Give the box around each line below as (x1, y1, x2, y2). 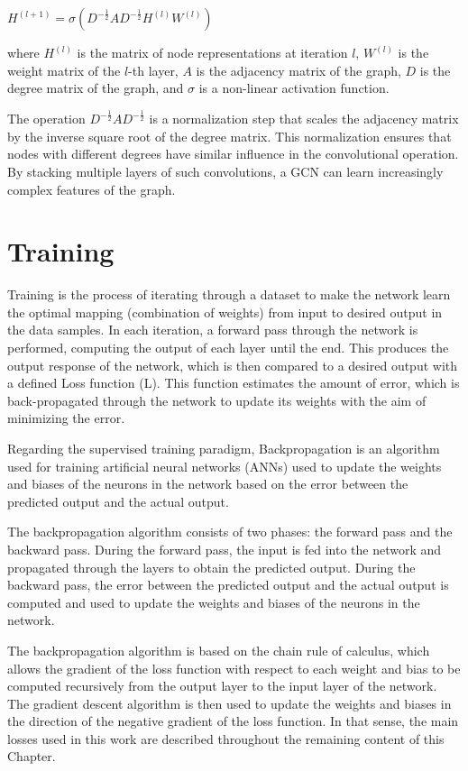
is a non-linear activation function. (198, 78, 390, 97)
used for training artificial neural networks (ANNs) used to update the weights (7, 456, 442, 475)
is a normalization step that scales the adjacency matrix (149, 109, 459, 128)
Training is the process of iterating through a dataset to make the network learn (7, 285, 451, 304)
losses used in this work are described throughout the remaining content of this (7, 729, 445, 748)
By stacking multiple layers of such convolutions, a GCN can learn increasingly (7, 161, 444, 180)
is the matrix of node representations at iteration (77, 43, 348, 61)
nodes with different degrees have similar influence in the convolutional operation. (7, 144, 459, 163)
